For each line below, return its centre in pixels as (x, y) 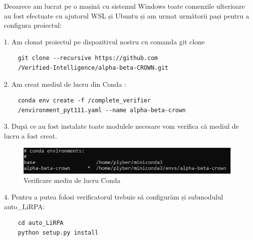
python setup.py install (58, 232)
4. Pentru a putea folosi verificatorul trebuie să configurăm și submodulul (114, 196)
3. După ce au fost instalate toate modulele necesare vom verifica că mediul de (121, 126)
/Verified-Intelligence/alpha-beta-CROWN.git (93, 68)
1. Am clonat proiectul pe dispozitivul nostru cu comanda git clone (104, 41)
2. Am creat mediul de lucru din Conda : (65, 84)
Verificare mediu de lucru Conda (72, 180)
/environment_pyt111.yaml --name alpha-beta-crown (102, 110)
